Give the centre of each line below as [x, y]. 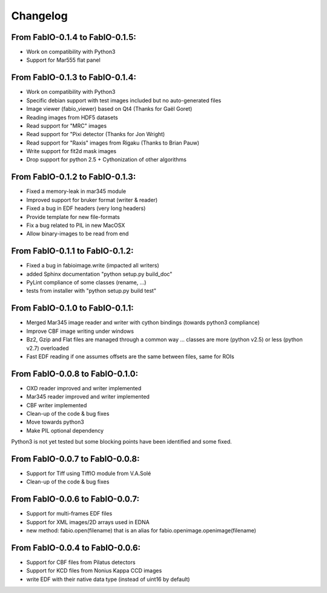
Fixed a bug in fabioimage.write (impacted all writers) [93, 266]
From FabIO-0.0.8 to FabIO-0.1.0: [75, 374]
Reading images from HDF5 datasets [72, 117]
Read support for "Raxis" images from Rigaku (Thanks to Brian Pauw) [113, 143]
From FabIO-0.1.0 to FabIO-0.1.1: [73, 308]
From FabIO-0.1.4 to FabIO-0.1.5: [74, 37]
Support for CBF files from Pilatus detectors [81, 562]
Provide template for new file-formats [73, 217]
